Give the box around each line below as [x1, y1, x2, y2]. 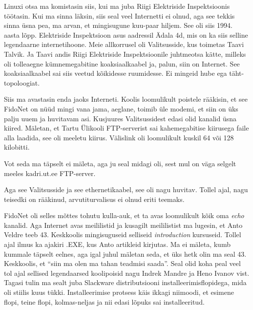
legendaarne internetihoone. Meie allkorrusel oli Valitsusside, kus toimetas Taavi [4, 39, 244, 49]
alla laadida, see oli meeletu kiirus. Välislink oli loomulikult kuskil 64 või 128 [4, 132, 234, 142]
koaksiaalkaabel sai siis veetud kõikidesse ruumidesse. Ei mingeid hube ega [4, 68, 227, 78]
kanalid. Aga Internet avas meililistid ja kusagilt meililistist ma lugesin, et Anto [4, 220, 243, 230]
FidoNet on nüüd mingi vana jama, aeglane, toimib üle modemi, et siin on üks [4, 103, 238, 113]
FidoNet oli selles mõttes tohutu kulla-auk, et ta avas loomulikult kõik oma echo [4, 210, 244, 221]
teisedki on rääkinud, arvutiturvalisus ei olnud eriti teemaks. [4, 194, 185, 204]
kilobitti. [4, 142, 30, 152]
